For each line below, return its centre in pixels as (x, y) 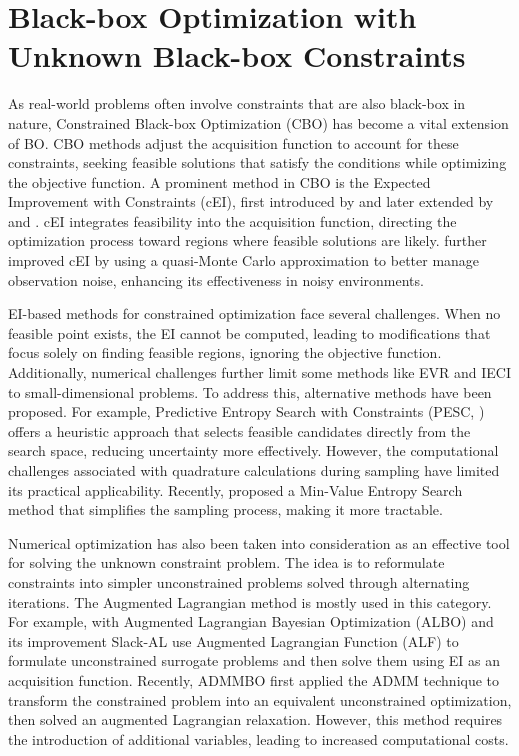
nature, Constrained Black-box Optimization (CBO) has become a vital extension (258, 122)
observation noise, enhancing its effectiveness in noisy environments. (216, 279)
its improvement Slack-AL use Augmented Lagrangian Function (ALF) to (233, 640)
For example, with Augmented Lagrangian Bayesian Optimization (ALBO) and (251, 621)
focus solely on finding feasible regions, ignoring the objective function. (225, 352)
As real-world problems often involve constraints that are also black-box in (237, 103)
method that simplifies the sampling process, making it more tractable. (225, 509)
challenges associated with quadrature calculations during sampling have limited (254, 470)
